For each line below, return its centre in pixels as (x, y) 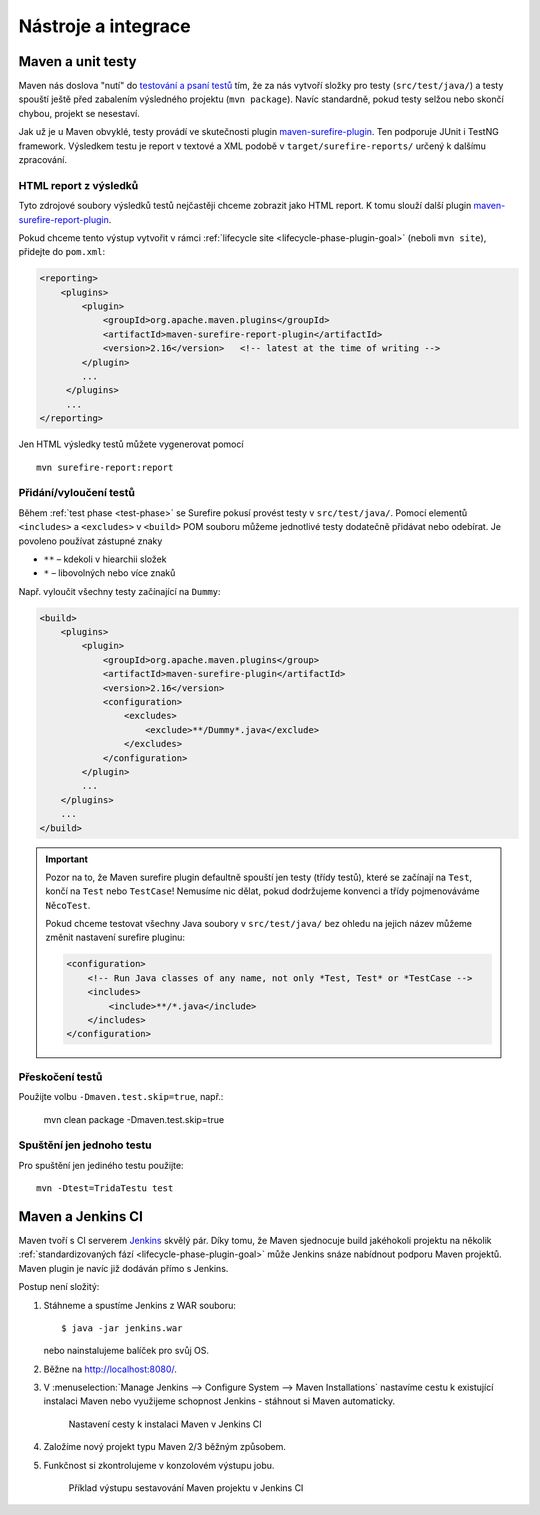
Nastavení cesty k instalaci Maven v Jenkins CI (165, 1424)
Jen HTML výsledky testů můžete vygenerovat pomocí (131, 444)
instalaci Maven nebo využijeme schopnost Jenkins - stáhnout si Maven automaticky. (219, 1401)
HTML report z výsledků (78, 185)
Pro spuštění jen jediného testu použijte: (101, 1165)
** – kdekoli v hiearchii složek (105, 559)
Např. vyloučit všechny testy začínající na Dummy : (119, 591)
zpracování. (42, 160)
